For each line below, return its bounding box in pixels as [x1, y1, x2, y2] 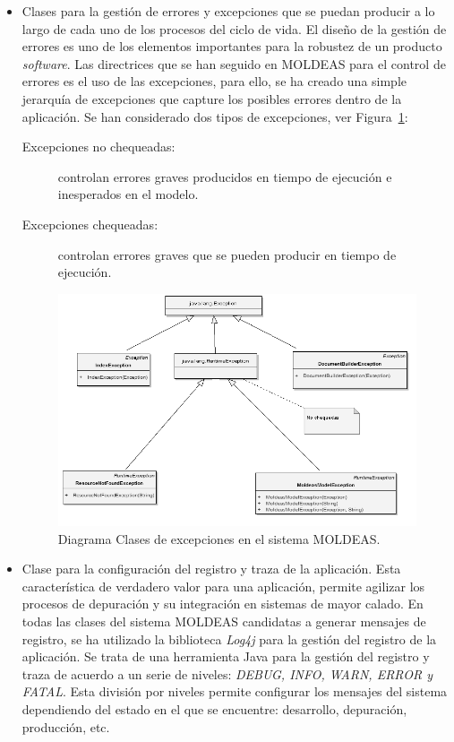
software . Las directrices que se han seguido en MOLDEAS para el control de [21, 54, 446, 73]
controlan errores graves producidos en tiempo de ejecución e [57, 167, 392, 185]
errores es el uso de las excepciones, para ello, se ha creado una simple [21, 72, 407, 91]
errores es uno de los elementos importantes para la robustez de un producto [21, 37, 442, 56]
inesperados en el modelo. [57, 185, 199, 203]
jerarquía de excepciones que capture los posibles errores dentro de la [21, 89, 402, 108]
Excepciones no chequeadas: [21, 137, 176, 156]
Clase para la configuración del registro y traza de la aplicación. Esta [21, 559, 401, 578]
